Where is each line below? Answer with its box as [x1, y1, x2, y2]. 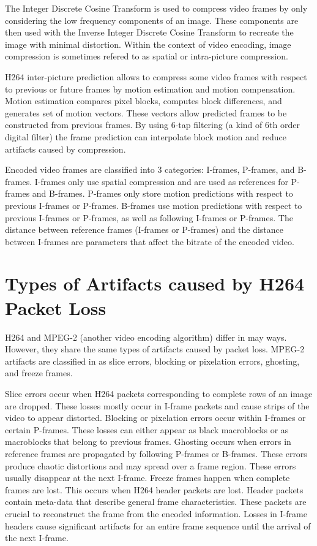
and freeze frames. [5, 366, 73, 379]
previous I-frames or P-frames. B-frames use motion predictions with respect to [5, 199, 302, 211]
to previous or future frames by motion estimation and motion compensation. [5, 82, 296, 95]
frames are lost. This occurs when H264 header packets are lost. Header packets [5, 483, 304, 496]
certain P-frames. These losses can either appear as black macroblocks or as [5, 423, 289, 436]
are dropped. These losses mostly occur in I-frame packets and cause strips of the [5, 399, 310, 412]
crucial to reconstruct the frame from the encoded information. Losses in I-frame [5, 507, 307, 520]
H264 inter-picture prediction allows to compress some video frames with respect [5, 70, 307, 83]
